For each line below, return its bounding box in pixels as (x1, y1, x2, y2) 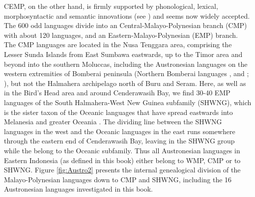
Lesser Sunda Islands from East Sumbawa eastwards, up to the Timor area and (4, 49, 243, 59)
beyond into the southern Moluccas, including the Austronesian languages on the (4, 58, 248, 69)
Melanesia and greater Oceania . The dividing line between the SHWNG (4, 116, 222, 127)
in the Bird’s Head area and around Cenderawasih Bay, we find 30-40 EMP (4, 87, 230, 98)
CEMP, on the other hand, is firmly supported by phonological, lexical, (4, 1, 218, 11)
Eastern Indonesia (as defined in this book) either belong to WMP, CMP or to (4, 155, 241, 165)
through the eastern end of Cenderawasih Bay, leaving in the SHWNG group (4, 136, 235, 146)
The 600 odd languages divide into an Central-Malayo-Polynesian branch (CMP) (4, 20, 247, 30)
